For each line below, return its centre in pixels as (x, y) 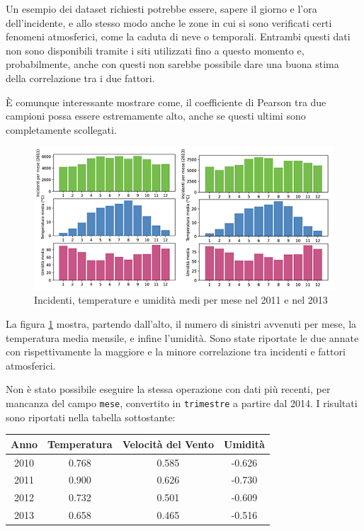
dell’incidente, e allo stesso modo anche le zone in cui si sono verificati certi (169, 22)
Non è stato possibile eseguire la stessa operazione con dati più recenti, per (168, 389)
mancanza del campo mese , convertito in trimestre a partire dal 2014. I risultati (182, 402)
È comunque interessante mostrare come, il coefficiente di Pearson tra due (166, 102)
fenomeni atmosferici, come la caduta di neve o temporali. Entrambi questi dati (178, 36)
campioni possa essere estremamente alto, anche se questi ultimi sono (156, 116)
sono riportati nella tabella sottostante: (91, 417)
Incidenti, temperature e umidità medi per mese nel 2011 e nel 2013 (181, 300)
